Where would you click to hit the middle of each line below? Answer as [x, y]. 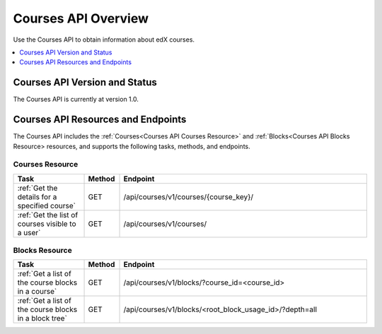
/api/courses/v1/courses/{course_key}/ [189, 196]
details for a [37, 196]
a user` [29, 232]
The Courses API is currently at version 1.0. [76, 100]
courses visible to [47, 224]
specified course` [46, 205]
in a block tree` [42, 318]
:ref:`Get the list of [48, 215]
